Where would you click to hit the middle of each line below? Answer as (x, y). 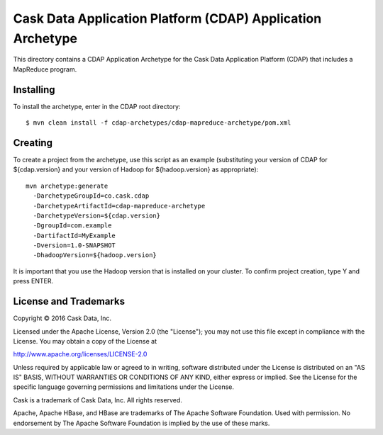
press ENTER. (33, 281)
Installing (34, 90)
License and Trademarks (69, 301)
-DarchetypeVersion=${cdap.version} (97, 215)
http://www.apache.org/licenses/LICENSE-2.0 (80, 354)
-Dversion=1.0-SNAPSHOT (74, 245)
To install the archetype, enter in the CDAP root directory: (97, 106)
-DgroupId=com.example (72, 226)
